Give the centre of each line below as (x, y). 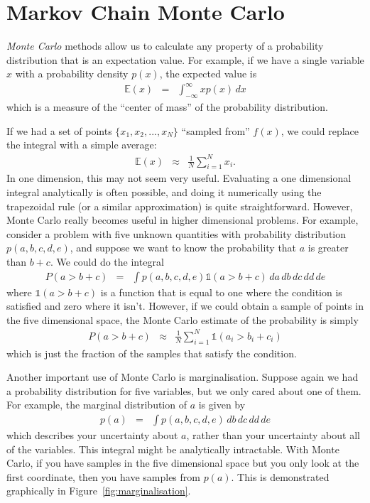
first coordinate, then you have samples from (103, 476)
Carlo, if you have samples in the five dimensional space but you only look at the (183, 463)
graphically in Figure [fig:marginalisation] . (99, 491)
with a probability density (72, 74)
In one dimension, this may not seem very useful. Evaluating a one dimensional (179, 178)
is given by (222, 405)
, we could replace (320, 130)
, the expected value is (208, 74)
